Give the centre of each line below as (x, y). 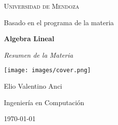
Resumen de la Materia (39, 55)
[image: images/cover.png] (47, 70)
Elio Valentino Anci (33, 86)
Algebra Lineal (29, 39)
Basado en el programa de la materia (59, 22)
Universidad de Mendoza (42, 6)
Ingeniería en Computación (44, 102)
